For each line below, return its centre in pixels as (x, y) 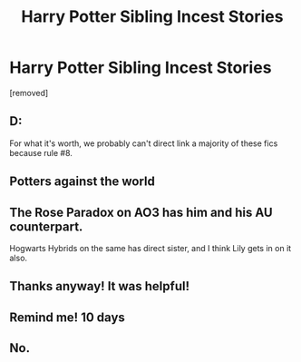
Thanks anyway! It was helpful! (100, 286)
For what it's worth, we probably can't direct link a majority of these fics (144, 143)
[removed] (29, 93)
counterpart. (46, 226)
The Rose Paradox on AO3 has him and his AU (141, 212)
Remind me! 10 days (67, 317)
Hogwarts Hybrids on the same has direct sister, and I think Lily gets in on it (150, 248)
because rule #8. (41, 152)
